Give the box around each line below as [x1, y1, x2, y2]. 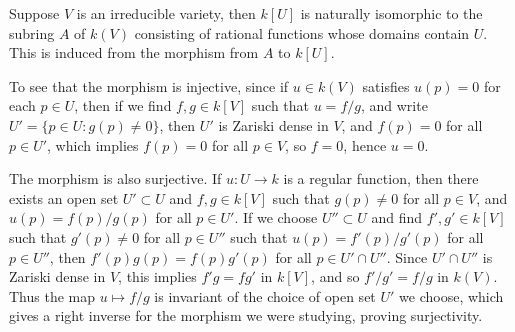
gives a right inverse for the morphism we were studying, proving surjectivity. [9, 305, 483, 326]
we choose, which [399, 285, 504, 306]
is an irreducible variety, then [76, 3, 256, 23]
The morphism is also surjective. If [9, 168, 222, 189]
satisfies [362, 75, 410, 96]
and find [371, 207, 423, 228]
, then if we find [74, 95, 172, 116]
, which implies [47, 134, 139, 155]
